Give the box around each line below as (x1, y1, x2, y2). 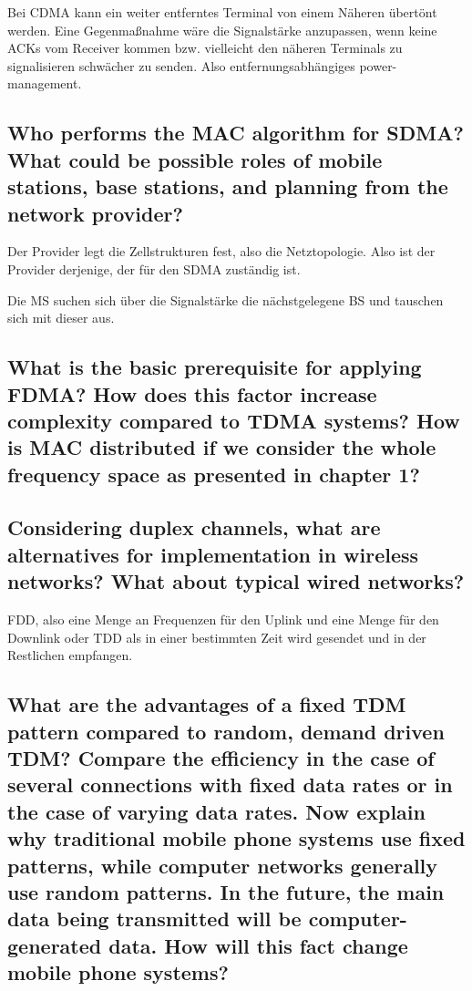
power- (359, 56, 397, 75)
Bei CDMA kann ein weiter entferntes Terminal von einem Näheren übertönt (7, 3, 437, 21)
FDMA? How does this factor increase (7, 379, 377, 408)
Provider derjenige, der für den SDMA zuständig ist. (7, 259, 301, 278)
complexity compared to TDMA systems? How (7, 406, 460, 434)
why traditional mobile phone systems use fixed (7, 824, 466, 852)
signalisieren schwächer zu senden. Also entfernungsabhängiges (7, 56, 355, 75)
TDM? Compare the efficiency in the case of (7, 744, 435, 771)
